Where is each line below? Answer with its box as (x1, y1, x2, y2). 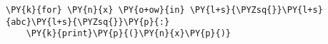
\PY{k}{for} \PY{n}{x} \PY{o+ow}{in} (6, 5, 185, 15)
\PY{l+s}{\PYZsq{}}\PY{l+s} (189, 5, 323, 15)
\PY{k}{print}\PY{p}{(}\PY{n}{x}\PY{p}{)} (26, 28, 231, 39)
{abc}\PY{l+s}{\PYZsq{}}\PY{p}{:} (6, 16, 170, 27)
